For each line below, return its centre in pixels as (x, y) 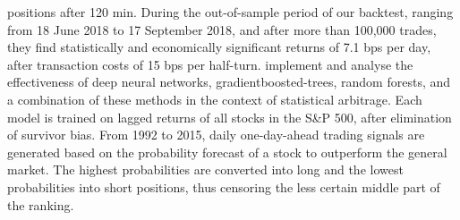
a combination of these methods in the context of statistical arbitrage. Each (215, 99)
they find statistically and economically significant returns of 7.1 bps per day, (219, 47)
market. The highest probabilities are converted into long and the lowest (205, 169)
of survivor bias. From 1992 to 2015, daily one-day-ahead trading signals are (216, 135)
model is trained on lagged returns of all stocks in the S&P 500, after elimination (230, 117)
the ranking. (41, 204)
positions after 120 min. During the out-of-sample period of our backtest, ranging (230, 12)
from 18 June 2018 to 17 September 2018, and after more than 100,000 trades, (222, 29)
